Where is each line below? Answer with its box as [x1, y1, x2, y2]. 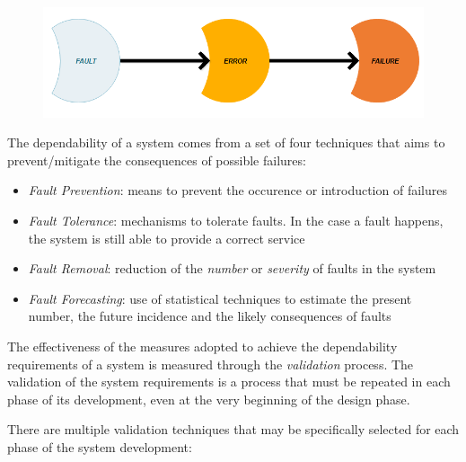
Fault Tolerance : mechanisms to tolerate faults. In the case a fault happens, [28, 210, 444, 229]
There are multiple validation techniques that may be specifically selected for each [7, 420, 460, 439]
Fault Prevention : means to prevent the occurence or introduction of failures [28, 181, 447, 200]
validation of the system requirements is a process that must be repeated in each [7, 372, 451, 391]
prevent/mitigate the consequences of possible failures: [7, 150, 306, 169]
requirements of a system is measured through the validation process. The [7, 354, 414, 373]
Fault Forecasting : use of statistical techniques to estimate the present [28, 289, 412, 307]
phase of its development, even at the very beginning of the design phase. [7, 389, 410, 408]
